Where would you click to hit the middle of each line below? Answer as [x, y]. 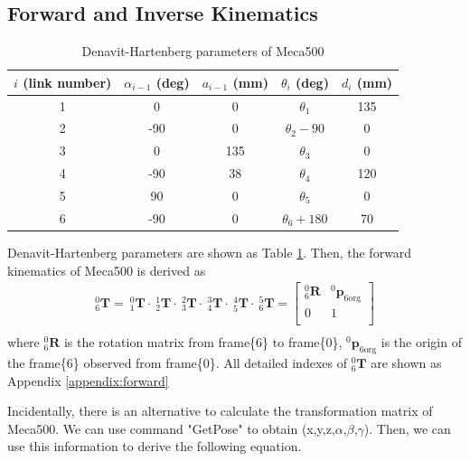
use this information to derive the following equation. [155, 446]
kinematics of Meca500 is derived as [107, 270]
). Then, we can [407, 428]
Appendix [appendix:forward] [88, 380]
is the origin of [421, 342]
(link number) [67, 82]
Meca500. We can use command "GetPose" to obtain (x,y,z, [171, 428]
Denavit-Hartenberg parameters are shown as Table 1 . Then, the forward [210, 252]
